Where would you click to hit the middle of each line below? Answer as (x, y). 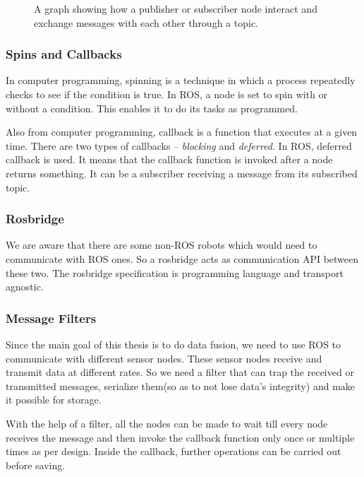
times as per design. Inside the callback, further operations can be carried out (174, 451)
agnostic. (25, 287)
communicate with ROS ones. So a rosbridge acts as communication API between (182, 258)
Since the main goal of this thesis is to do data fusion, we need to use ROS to (174, 344)
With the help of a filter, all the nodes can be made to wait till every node (167, 423)
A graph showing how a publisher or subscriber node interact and (176, 8)
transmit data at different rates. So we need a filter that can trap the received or (180, 372)
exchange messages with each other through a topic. (146, 22)
